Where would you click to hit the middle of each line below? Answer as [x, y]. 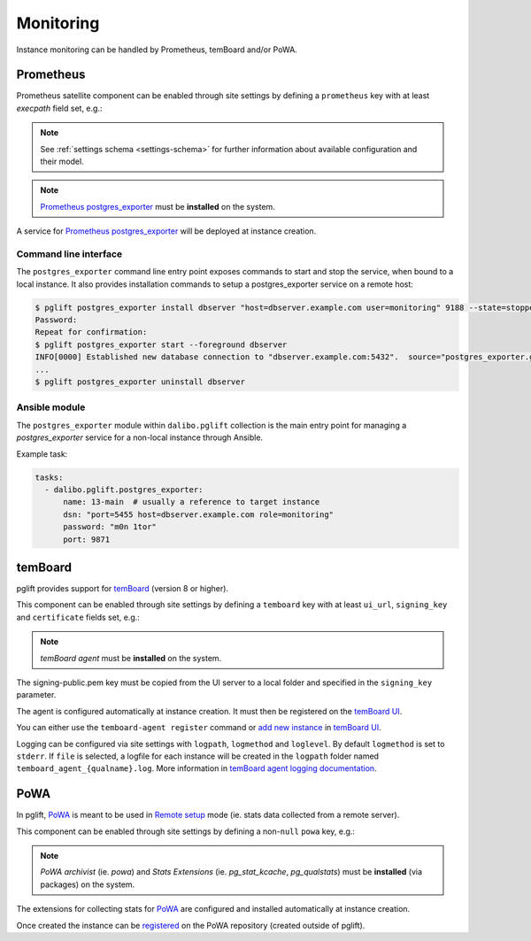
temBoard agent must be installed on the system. [131, 658]
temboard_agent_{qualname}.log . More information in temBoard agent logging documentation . [196, 768]
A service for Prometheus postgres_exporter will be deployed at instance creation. [166, 231]
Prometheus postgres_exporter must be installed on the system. [158, 206]
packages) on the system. [88, 884]
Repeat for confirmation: [91, 332]
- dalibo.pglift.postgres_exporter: [124, 490]
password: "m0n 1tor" [110, 527]
